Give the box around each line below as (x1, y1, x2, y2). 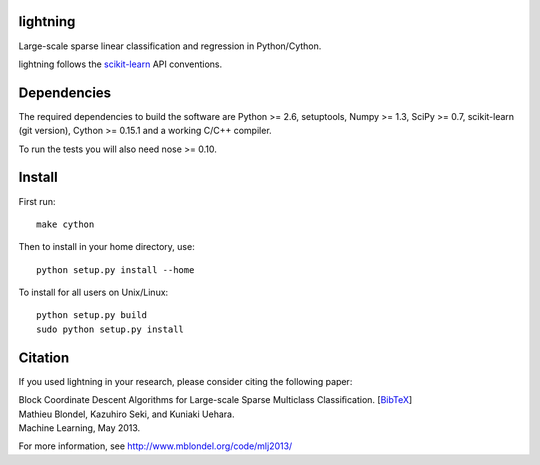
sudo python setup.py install (36, 323, 185, 335)
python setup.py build (36, 310, 148, 321)
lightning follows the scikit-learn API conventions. (18, 58, 223, 70)
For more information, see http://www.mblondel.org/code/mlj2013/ (18, 440, 293, 452)
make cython (36, 218, 95, 230)
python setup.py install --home (36, 264, 195, 275)
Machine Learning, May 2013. (18, 421, 141, 434)
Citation (18, 349, 70, 366)
